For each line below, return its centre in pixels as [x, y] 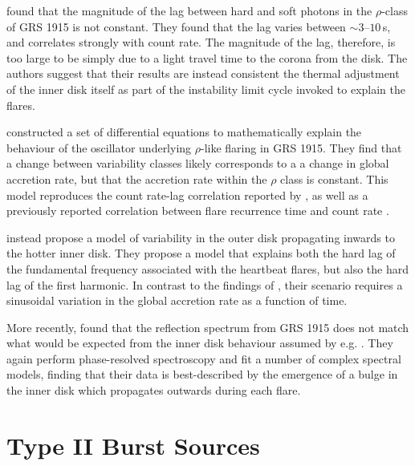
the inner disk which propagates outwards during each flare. [154, 390]
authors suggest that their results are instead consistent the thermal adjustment [203, 73]
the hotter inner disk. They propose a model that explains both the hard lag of [201, 253]
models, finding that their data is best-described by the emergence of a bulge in [202, 374]
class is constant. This [334, 178]
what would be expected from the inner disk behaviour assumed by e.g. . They [200, 343]
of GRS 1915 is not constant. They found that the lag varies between [176, 26]
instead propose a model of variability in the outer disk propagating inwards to [201, 237]
